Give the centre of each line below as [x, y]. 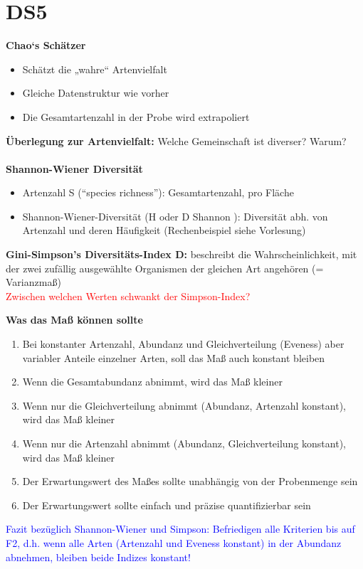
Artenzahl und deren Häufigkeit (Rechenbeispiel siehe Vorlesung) [164, 230]
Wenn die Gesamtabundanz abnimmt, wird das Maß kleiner [152, 382]
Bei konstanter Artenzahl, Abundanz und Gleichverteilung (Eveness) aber [183, 344]
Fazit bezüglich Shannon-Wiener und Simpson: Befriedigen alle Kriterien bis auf [180, 529]
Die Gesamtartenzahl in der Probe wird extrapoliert [136, 116]
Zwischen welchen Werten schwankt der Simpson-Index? [128, 296]
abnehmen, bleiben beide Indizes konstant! [98, 557]
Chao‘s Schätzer [46, 45]
